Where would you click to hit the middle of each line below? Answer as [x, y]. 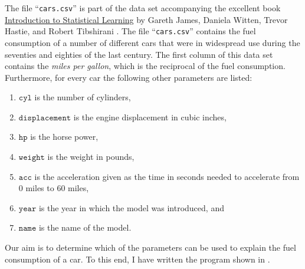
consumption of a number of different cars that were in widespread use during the [152, 42]
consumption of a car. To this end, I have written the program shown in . [137, 259]
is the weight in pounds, [91, 157]
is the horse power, [64, 137]
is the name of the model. [85, 227]
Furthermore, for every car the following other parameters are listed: [129, 77]
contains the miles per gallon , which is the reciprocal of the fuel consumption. [145, 66]
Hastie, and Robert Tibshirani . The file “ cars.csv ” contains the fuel [130, 31]
